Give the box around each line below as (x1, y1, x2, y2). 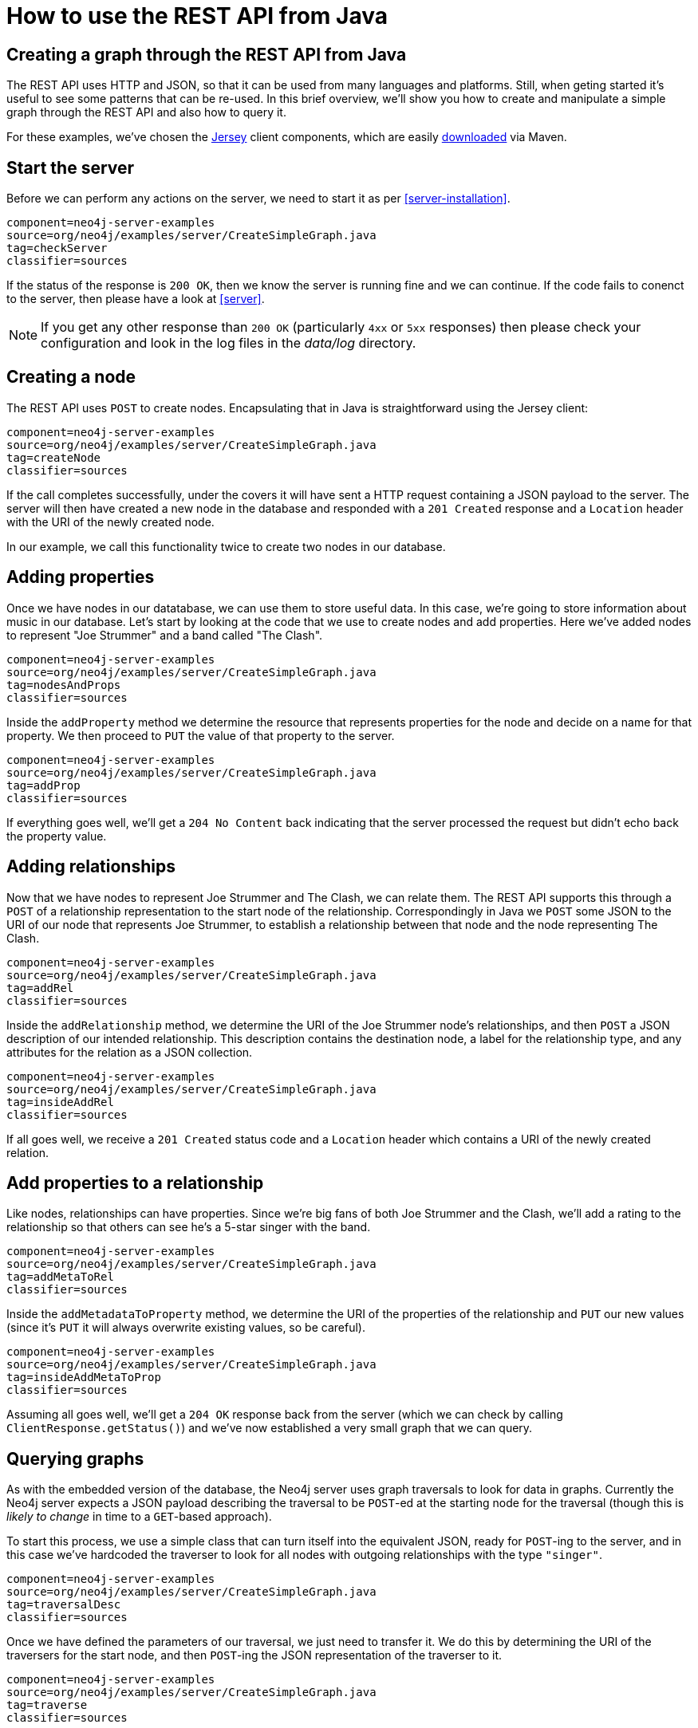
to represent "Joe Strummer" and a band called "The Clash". (6, 628, 323, 642)
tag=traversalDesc (6, 1598, 121, 1612)
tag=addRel (6, 981, 74, 994)
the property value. (6, 829, 107, 843)
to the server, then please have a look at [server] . (6, 292, 265, 306)
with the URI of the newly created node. (6, 514, 215, 529)
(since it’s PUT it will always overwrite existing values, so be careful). (6, 1321, 365, 1335)
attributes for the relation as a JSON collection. (6, 1045, 253, 1059)
